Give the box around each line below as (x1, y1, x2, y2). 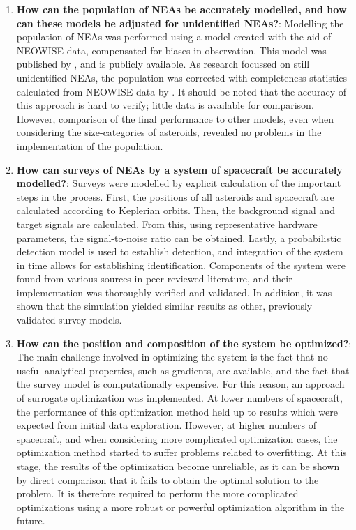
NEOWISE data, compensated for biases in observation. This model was (16, 43, 327, 57)
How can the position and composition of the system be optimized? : (16, 335, 352, 350)
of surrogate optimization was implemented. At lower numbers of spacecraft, (16, 391, 343, 405)
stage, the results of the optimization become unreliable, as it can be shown (16, 459, 340, 473)
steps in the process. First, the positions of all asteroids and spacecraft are (16, 189, 334, 204)
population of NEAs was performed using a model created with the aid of (16, 29, 332, 44)
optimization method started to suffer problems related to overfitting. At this (16, 445, 347, 460)
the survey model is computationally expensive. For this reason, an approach (16, 377, 345, 391)
